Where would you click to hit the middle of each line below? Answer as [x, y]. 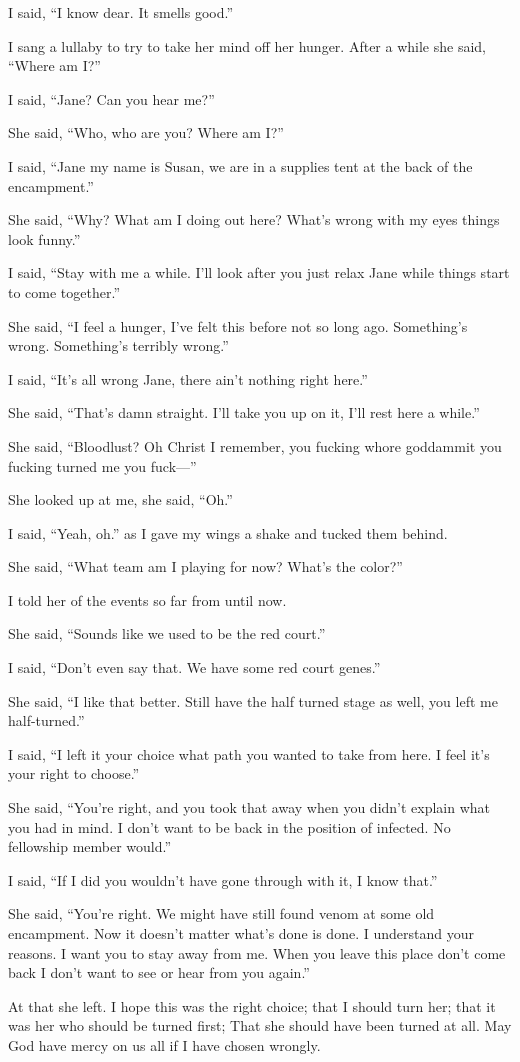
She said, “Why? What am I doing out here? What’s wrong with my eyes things [254, 219]
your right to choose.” [74, 773]
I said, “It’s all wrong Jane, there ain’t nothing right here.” [188, 378]
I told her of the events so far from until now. [147, 599]
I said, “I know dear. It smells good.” [121, 12]
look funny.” [44, 238]
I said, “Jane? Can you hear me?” [111, 98]
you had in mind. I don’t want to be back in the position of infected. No [229, 826]
